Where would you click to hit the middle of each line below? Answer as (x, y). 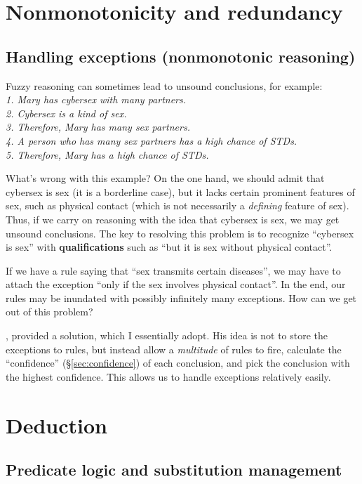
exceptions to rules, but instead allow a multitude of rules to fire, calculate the (174, 349)
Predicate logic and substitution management (174, 470)
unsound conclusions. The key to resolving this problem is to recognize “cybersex (180, 233)
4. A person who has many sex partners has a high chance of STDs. (152, 140)
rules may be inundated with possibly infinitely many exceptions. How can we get (181, 297)
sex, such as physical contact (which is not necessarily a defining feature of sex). (177, 205)
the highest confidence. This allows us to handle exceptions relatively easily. (168, 376)
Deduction (56, 425)
